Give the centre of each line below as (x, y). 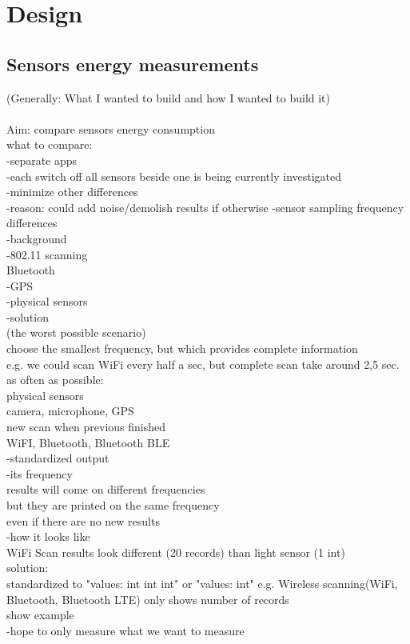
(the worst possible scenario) (76, 332)
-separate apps (42, 160)
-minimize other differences (72, 192)
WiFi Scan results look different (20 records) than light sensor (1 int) (176, 552)
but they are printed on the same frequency (113, 505)
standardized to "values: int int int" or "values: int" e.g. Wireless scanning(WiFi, (202, 583)
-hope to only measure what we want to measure (125, 630)
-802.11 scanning (47, 254)
